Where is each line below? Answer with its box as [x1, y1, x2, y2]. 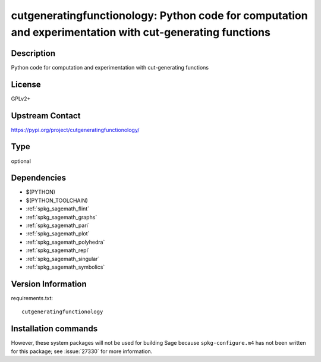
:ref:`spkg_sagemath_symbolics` [26, 263, 105, 270]
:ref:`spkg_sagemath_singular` [26, 255, 100, 262]
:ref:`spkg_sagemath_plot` [26, 230, 90, 237]
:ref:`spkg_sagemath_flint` [26, 205, 89, 212]
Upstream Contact [11, 111, 81, 121]
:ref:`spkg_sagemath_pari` [26, 222, 90, 229]
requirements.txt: [11, 294, 53, 301]
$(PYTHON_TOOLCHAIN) [26, 197, 89, 204]
